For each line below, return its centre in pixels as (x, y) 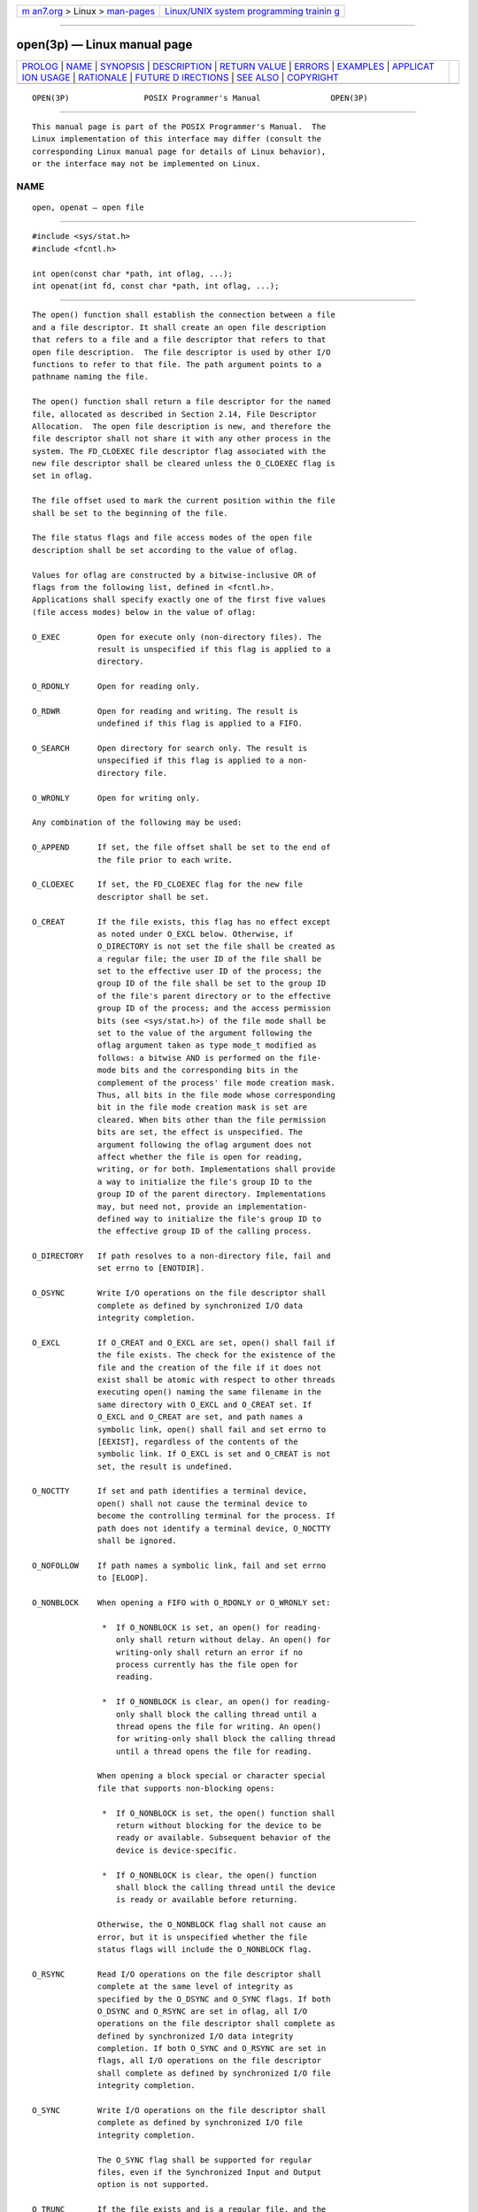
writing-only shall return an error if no (209, 1652)
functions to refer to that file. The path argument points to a (177, 364)
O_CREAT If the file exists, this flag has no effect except (181, 922)
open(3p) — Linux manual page (104, 45)
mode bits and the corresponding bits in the (198, 1070)
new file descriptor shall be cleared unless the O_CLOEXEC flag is (184, 464)
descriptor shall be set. (154, 897)
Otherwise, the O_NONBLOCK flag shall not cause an (212, 1925)
